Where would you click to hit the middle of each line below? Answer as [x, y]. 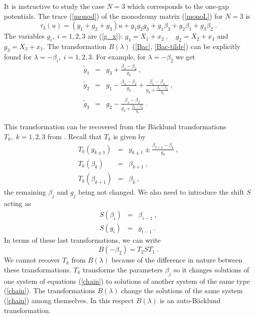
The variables [24, 36]
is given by [129, 136]
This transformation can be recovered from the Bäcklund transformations [115, 127]
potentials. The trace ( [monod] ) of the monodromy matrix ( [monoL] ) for [113, 16]
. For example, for [119, 56]
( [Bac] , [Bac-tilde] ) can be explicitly [186, 46]
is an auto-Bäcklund [190, 300]
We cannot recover [32, 260]
